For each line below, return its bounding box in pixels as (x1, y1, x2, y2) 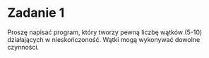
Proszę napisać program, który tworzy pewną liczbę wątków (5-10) (7, 28, 203, 36)
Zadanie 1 (7, 5, 65, 21)
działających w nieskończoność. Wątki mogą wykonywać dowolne (7, 35, 201, 43)
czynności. (7, 43, 40, 51)
